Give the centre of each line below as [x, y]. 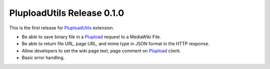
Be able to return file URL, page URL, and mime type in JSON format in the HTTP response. [116, 44]
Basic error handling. [43, 58]
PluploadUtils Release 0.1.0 [67, 13]
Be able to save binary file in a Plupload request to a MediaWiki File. [91, 37]
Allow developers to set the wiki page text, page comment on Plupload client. [101, 51]
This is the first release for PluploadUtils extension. [62, 28]
